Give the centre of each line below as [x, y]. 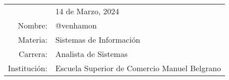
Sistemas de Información [98, 40]
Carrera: [33, 54]
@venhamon [76, 25]
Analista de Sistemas [91, 54]
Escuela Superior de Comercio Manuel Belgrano [138, 68]
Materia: [33, 40]
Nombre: [33, 25]
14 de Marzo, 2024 [87, 11]
